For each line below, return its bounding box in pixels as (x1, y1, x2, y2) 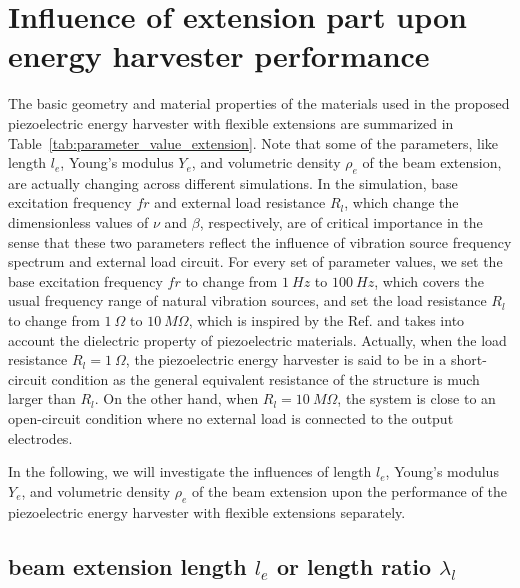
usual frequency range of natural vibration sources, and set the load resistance (8, 290, 487, 311)
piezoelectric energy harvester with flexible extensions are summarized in (8, 112, 454, 133)
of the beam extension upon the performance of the (192, 480, 507, 501)
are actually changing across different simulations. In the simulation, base (8, 172, 458, 193)
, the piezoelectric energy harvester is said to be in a (125, 349, 447, 370)
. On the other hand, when (94, 388, 259, 409)
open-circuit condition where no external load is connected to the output (8, 408, 454, 429)
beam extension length (8, 550, 247, 581)
